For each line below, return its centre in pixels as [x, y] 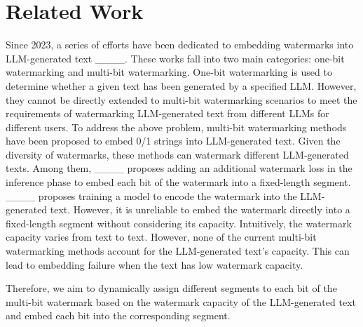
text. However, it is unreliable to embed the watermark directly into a [200, 209]
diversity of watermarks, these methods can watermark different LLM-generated [177, 154]
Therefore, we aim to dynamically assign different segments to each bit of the [171, 288]
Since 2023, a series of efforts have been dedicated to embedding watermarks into [180, 45]
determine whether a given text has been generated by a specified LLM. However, [181, 85]
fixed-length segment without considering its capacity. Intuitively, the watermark [179, 223]
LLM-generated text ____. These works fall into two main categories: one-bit [175, 58]
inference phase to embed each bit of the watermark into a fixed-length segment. [178, 182]
